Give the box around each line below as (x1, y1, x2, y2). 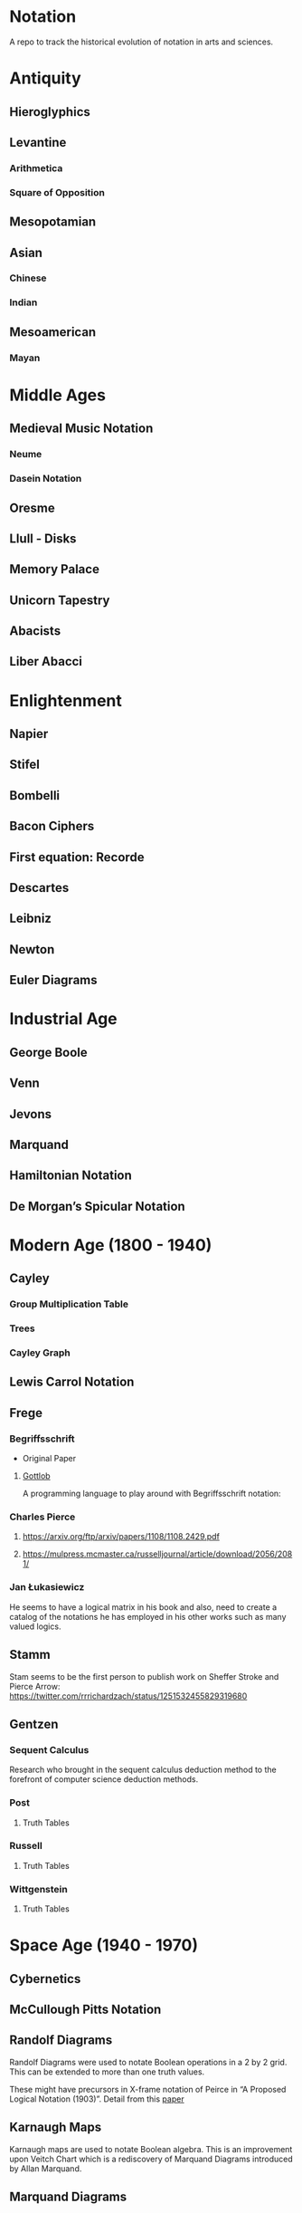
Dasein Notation (9, 473, 82, 485)
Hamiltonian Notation (9, 1168, 133, 1183)
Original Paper (22, 1453, 77, 1464)
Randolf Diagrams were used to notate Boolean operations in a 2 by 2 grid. (9, 2056, 288, 2067)
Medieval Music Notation (9, 421, 154, 436)
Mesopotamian (9, 215, 97, 230)
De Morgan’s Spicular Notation (9, 1198, 185, 1214)
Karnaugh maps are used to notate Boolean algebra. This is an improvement (9, 2143, 293, 2154)
